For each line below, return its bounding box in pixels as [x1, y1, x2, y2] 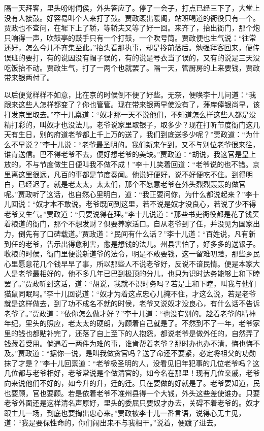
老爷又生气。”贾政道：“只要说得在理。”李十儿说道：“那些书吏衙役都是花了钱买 [4, 208, 259, 219]
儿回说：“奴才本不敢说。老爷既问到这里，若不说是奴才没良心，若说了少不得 [4, 198, 256, 209]
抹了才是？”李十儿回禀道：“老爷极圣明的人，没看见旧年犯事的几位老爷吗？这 [4, 357, 260, 368]
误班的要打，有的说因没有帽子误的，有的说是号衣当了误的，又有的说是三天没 [4, 52, 260, 62]
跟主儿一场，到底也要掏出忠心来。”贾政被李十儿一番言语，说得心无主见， [4, 407, 246, 418]
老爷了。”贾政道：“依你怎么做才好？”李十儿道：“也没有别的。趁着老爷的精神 [4, 308, 256, 318]
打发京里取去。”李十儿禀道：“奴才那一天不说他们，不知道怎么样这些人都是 [4, 109, 249, 119]
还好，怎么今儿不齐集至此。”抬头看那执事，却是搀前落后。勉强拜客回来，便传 [4, 42, 260, 53]
